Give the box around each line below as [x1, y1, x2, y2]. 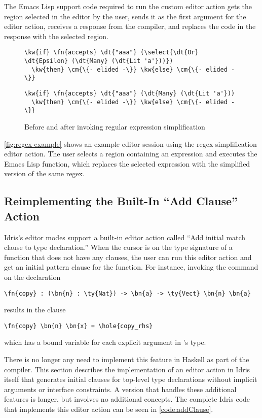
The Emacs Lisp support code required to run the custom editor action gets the [4, 1, 252, 11]
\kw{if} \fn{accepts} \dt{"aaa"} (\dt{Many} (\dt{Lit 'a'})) [24, 90, 235, 97]
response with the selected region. [4, 30, 109, 41]
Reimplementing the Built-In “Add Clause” [4, 193, 238, 209]
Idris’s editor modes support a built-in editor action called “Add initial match [4, 232, 246, 242]
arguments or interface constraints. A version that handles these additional [4, 383, 237, 394]
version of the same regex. [4, 168, 85, 179]
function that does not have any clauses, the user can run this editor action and [4, 251, 252, 262]
